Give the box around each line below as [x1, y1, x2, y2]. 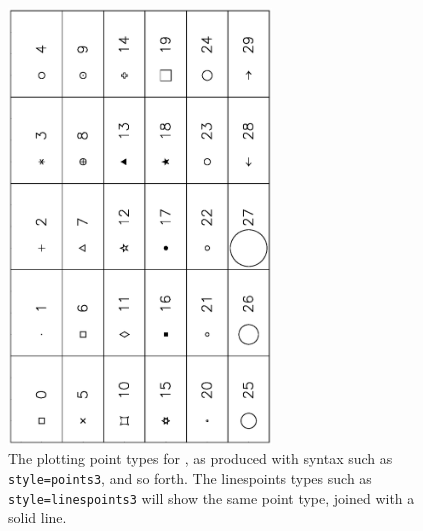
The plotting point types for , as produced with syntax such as [8, 448, 393, 469]
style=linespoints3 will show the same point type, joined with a [8, 487, 415, 508]
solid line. [8, 507, 67, 528]
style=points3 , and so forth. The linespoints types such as [8, 467, 372, 488]
